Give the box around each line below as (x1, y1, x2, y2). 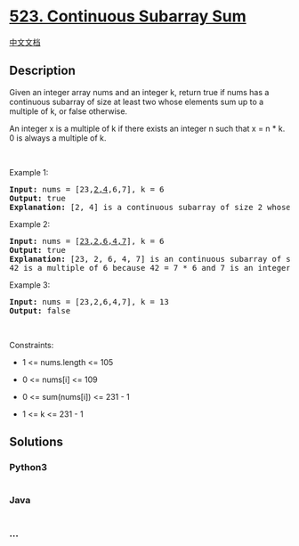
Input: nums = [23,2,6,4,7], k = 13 (9, 297, 169, 306)
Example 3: (9, 279, 51, 290)
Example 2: (9, 218, 51, 229)
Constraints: (9, 339, 54, 350)
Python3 (9, 461, 47, 474)
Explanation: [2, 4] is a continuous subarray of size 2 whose (9, 202, 291, 212)
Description (9, 63, 76, 78)
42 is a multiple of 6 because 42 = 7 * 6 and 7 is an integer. (9, 263, 296, 273)
